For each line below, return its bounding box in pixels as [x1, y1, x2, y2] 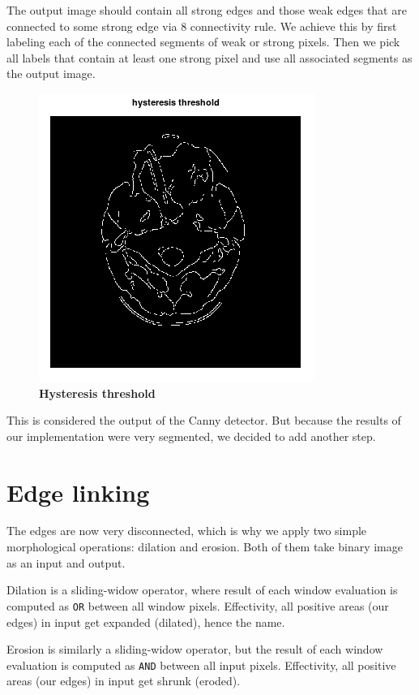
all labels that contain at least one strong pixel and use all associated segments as [6, 49, 413, 66]
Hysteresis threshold [39, 384, 156, 401]
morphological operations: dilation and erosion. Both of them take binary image [6, 538, 403, 555]
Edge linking [6, 475, 150, 508]
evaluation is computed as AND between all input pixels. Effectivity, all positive [6, 656, 396, 673]
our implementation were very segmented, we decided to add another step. [6, 427, 376, 444]
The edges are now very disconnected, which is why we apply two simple [6, 522, 367, 539]
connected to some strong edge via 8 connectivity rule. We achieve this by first [6, 17, 397, 34]
